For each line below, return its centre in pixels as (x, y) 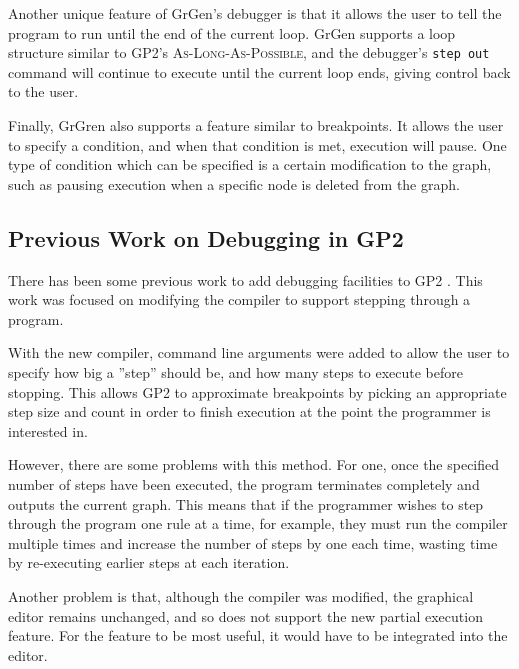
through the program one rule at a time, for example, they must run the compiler (258, 523)
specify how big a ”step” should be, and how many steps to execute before (235, 371)
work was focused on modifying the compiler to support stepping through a (239, 299)
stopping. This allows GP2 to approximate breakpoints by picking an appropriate (257, 391)
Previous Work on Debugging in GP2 (206, 237)
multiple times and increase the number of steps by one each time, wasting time (253, 542)
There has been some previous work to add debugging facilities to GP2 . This (245, 279)
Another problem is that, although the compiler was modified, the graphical (241, 595)
